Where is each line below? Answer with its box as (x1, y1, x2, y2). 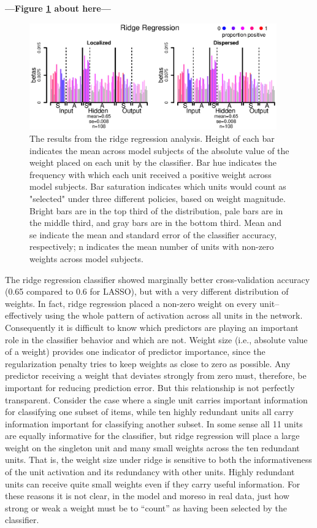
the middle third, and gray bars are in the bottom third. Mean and (29, 216, 281, 229)
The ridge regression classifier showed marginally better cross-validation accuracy (5, 273, 310, 285)
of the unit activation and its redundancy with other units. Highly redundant (5, 465, 295, 478)
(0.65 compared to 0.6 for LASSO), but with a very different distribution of (5, 285, 289, 298)
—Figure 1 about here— (5, 2, 111, 14)
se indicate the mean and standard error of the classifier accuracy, (29, 228, 277, 241)
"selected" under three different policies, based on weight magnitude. (29, 192, 286, 205)
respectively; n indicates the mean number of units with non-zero (29, 240, 274, 253)
